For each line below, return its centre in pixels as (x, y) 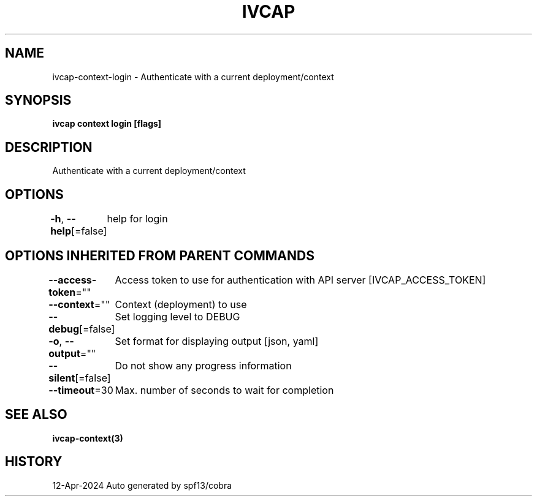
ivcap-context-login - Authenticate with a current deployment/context (193, 77)
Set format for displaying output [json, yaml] (217, 341)
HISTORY (34, 462)
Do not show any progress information (203, 365)
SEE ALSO (36, 415)
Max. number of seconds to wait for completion (224, 390)
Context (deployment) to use (181, 304)
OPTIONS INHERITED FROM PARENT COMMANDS (160, 255)
